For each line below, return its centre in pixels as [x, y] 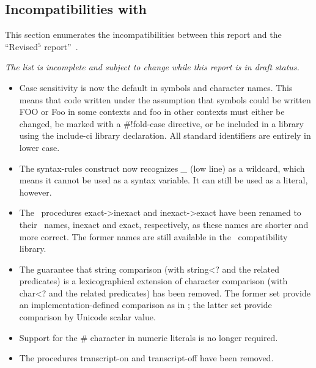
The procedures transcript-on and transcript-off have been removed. [146, 358]
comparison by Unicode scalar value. [87, 317]
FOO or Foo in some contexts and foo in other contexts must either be [152, 112]
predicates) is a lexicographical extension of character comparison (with [153, 281]
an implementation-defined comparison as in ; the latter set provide [145, 305]
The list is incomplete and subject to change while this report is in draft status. [152, 67]
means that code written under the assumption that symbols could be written [165, 99]
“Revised [21, 46]
